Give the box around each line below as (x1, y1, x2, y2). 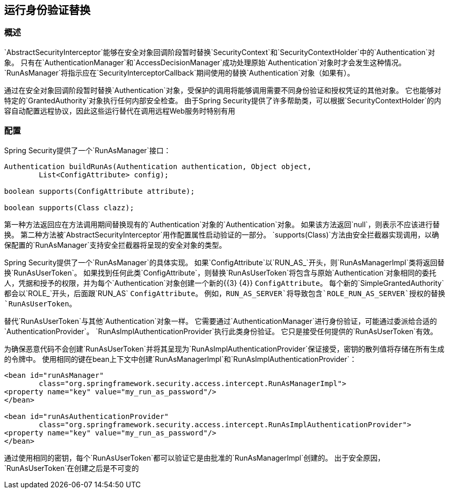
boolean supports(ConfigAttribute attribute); (4, 187, 195, 195)
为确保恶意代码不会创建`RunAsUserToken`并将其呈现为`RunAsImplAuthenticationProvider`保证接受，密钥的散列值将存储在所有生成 (4, 344, 445, 353)
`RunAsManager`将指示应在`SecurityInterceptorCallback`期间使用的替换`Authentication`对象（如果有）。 (4, 68, 354, 77)
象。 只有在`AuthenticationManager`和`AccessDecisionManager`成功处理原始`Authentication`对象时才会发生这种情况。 (4, 58, 406, 67)
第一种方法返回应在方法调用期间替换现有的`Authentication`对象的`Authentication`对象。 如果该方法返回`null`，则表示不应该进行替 (4, 220, 440, 229)
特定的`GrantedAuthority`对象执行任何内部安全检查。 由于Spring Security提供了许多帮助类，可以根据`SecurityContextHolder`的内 (4, 96, 441, 105)
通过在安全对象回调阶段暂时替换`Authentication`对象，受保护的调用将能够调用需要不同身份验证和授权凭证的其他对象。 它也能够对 (4, 85, 441, 95)
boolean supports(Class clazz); (4, 203, 134, 212)
